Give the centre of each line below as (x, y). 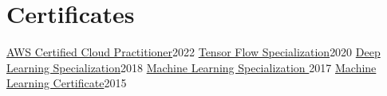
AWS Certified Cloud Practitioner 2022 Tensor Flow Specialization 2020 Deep (193, 52)
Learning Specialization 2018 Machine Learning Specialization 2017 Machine (192, 67)
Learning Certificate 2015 (67, 83)
